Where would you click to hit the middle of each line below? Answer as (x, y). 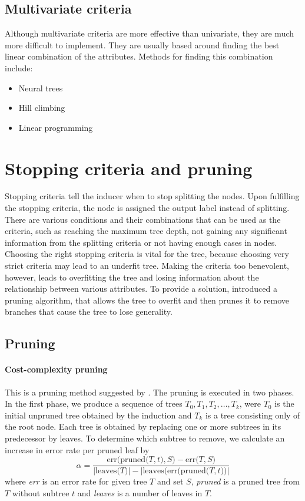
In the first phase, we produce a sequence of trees (94, 403)
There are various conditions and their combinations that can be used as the (143, 219)
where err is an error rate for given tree (76, 481)
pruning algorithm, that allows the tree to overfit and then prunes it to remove (147, 300)
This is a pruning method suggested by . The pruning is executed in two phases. (150, 392)
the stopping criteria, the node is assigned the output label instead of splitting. (147, 208)
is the (284, 403)
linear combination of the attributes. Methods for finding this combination (139, 56)
